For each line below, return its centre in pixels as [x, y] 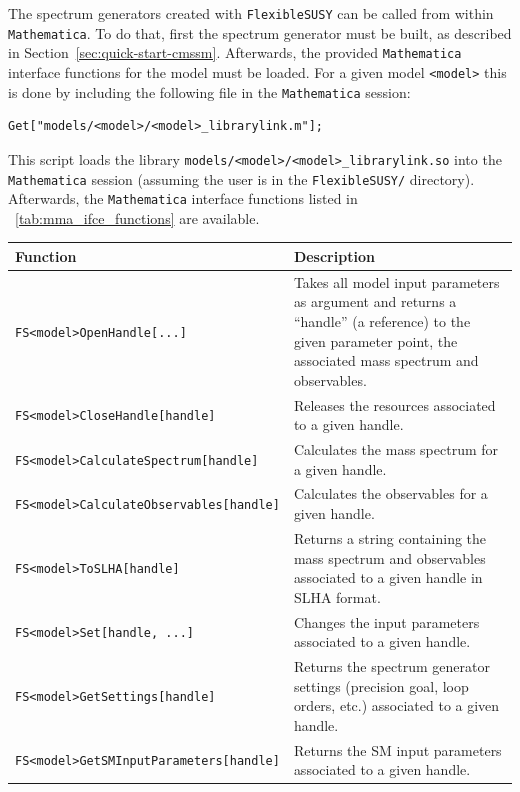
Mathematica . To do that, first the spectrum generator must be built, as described [260, 32]
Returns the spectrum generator [391, 665]
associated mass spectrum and [386, 360]
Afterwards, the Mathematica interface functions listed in [183, 198]
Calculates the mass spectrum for [396, 449]
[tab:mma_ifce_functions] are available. [137, 217]
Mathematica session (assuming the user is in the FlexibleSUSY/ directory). [241, 178]
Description [334, 255]
